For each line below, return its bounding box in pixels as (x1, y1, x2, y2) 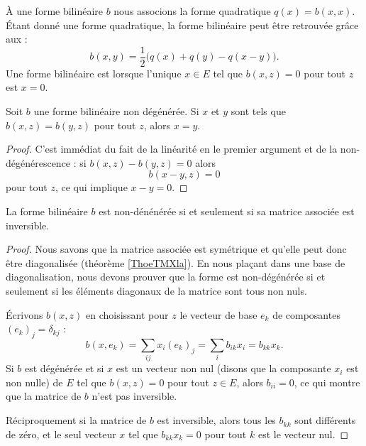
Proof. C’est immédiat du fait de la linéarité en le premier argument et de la (6, 141, 338, 156)
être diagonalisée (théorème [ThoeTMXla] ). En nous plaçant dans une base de (6, 255, 345, 270)
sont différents (294, 413, 356, 428)
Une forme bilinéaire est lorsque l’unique (6, 65, 182, 80)
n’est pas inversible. (91, 388, 177, 403)
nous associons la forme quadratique (113, 4, 271, 18)
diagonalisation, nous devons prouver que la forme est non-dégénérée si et (6, 269, 326, 284)
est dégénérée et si (25, 361, 104, 376)
